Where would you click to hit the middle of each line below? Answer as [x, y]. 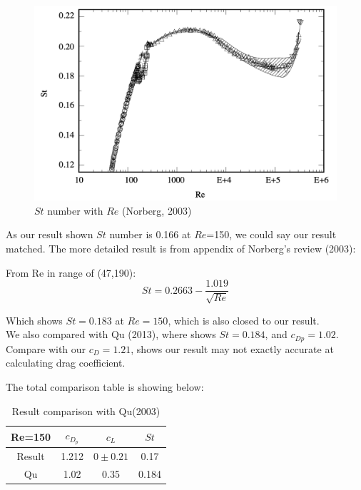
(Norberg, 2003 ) [157, 210]
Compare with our [46, 348]
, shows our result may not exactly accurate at [232, 348]
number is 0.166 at [150, 234]
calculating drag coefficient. [66, 363]
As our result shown [50, 234]
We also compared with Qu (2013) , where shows [111, 334]
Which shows [34, 320]
